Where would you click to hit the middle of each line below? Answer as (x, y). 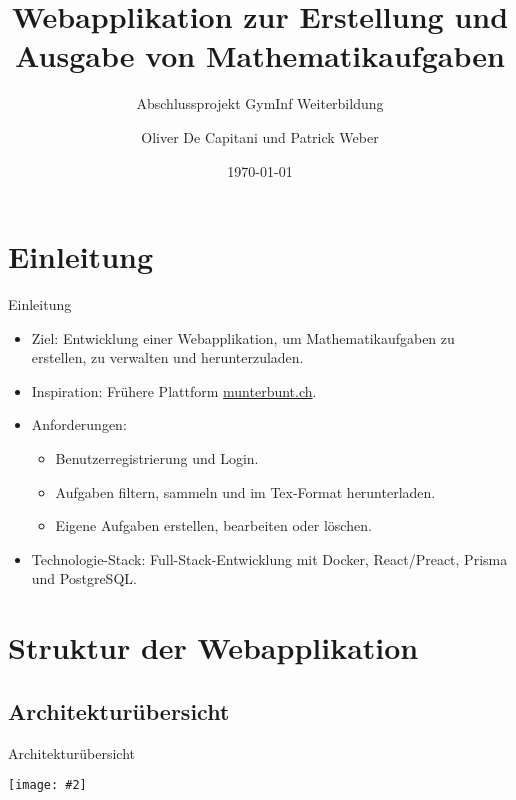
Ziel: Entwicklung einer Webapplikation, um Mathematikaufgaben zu (243, 337)
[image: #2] (47, 785)
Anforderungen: (79, 424)
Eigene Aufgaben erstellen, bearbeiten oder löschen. (213, 525)
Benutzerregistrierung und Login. (157, 458)
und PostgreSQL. (84, 578)
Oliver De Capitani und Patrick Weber (260, 136)
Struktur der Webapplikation (213, 647)
